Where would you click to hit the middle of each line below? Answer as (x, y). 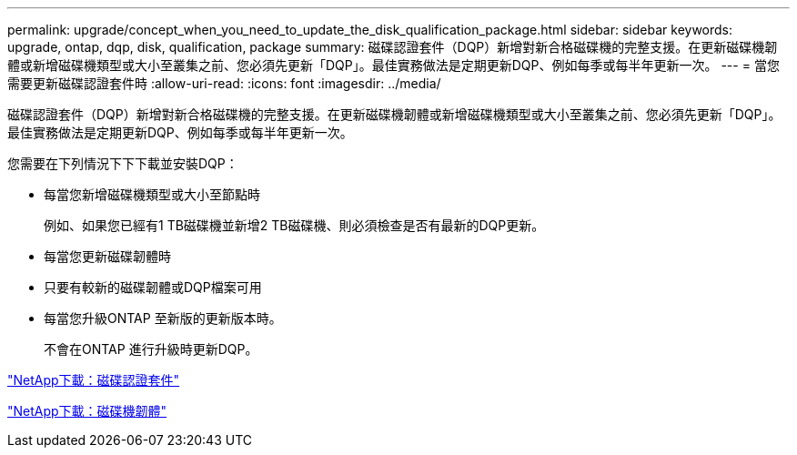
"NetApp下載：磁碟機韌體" (87, 411)
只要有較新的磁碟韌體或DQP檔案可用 (153, 287)
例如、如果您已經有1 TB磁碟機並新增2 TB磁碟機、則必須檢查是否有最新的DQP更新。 (294, 225)
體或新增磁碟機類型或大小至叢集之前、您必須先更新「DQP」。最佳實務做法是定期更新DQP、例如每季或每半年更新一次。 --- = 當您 (393, 65)
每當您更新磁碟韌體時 (107, 256)
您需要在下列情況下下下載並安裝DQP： (123, 163)
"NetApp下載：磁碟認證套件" (94, 380)
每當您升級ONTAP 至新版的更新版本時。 (163, 318)
